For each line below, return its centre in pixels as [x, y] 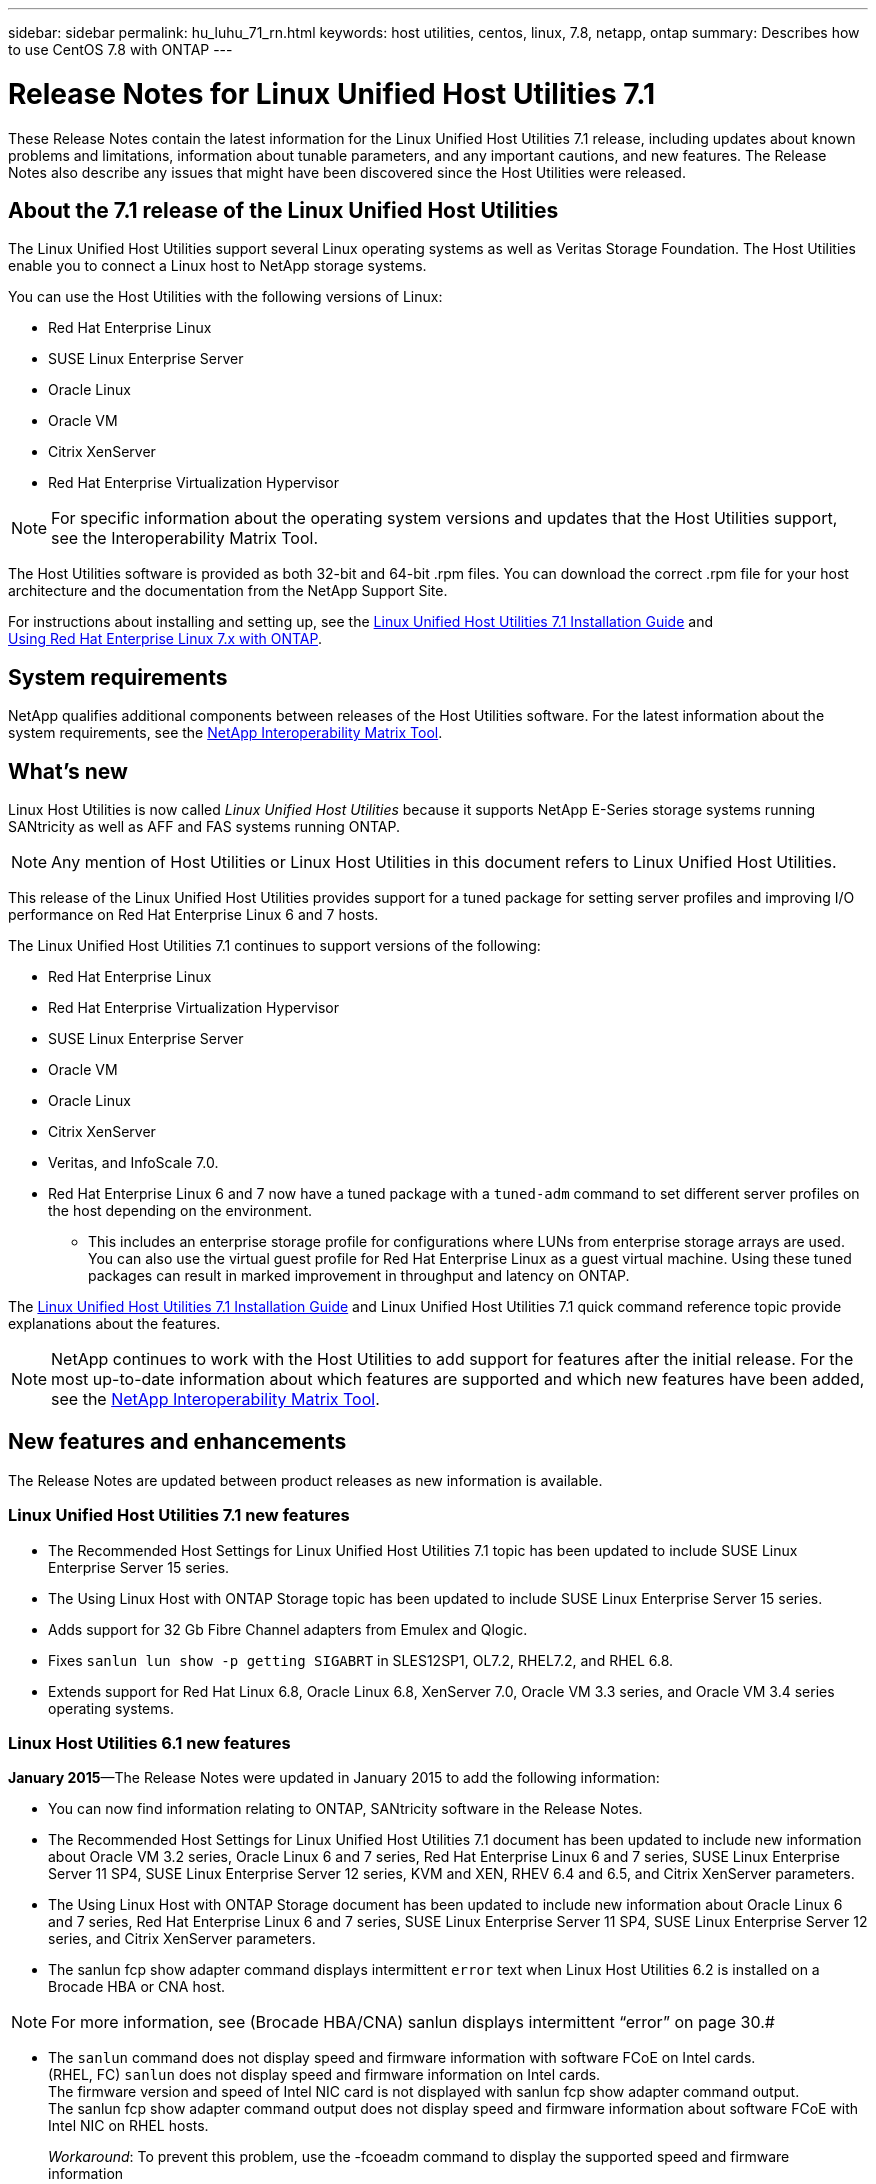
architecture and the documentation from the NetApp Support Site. [228, 591]
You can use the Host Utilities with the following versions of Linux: [225, 297]
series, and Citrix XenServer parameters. [182, 1939]
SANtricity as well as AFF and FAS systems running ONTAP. [204, 827]
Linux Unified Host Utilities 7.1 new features [179, 1515]
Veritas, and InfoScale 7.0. [133, 1163]
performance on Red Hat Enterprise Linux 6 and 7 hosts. [193, 915]
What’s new [68, 771]
